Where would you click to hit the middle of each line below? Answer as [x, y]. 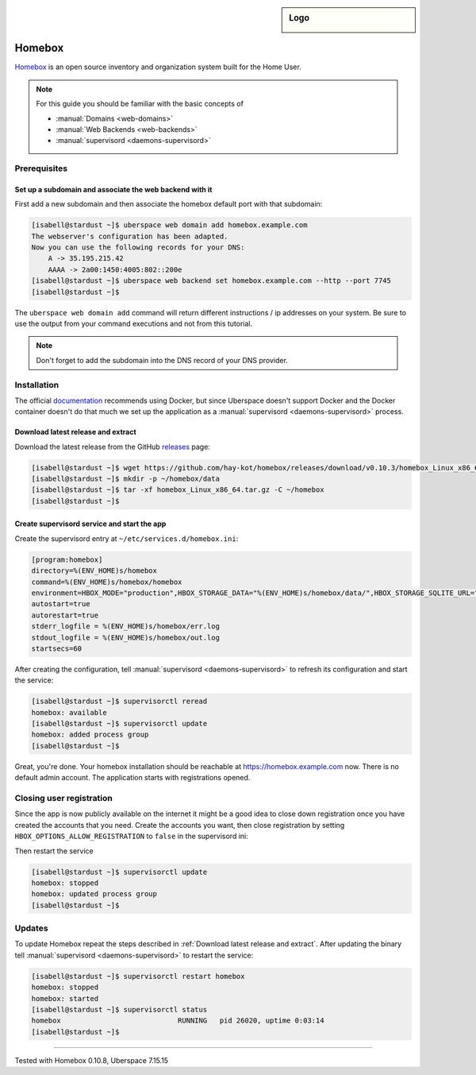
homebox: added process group [90, 735]
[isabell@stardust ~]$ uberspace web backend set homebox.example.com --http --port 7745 [211, 281]
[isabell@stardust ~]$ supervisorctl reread [119, 702]
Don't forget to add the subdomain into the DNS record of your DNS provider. [162, 360]
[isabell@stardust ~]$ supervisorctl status [119, 1009]
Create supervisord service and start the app [90, 524]
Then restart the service [54, 851]
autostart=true [61, 604]
